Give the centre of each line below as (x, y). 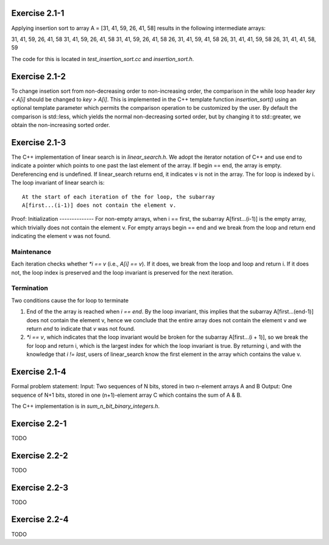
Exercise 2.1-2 (39, 76)
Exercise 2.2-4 (40, 520)
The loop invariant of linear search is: (58, 182)
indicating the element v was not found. (61, 236)
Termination (30, 288)
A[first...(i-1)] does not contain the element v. (99, 205)
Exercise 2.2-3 (40, 487)
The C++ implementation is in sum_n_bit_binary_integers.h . (86, 406)
